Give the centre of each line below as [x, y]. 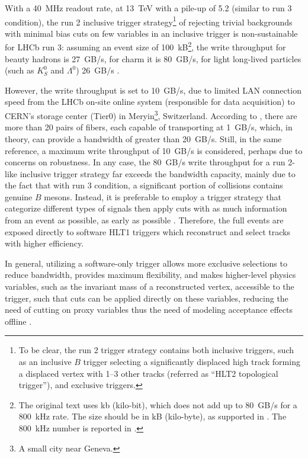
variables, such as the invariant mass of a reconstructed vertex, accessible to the [150, 286]
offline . [18, 321]
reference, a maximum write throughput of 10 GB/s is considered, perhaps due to [154, 150]
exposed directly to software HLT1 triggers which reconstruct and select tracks [147, 231]
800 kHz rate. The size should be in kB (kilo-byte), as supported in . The [153, 416]
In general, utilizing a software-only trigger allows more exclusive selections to [146, 263]
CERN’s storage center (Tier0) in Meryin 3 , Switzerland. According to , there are [151, 115]
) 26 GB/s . [98, 70]
